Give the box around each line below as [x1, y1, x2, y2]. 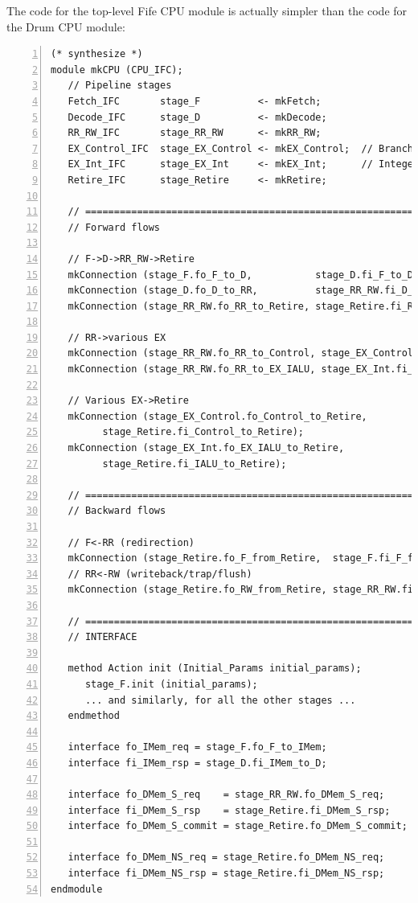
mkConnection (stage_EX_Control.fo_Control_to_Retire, [68, 410, 367, 422]
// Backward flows [68, 505, 166, 517]
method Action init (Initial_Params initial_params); [68, 663, 362, 675]
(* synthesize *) [51, 48, 143, 60]
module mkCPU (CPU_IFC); [51, 64, 183, 76]
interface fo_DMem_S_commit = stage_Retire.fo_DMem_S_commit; [68, 820, 408, 832]
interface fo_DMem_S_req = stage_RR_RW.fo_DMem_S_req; [68, 789, 385, 801]
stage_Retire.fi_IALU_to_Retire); [102, 458, 287, 470]
